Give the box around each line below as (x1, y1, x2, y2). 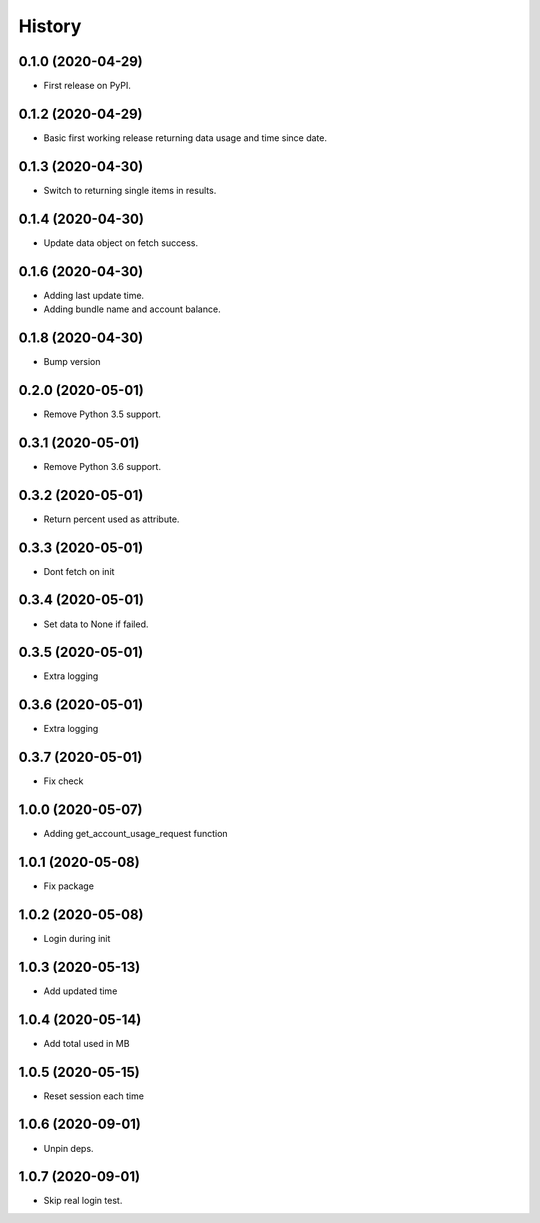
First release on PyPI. (43, 80, 132, 92)
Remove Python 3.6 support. (43, 460, 162, 472)
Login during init (43, 932, 111, 944)
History (18, 15, 82, 37)
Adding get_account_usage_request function (43, 828, 229, 840)
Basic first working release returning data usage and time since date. (43, 131, 327, 144)
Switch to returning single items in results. (43, 184, 217, 196)
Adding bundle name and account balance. (43, 303, 221, 315)
